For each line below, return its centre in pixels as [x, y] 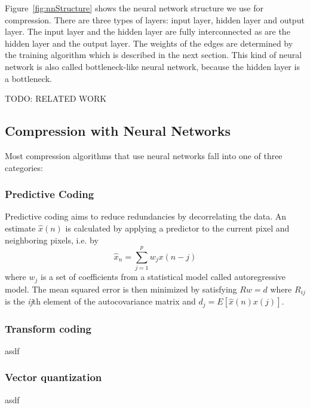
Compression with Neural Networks [118, 131]
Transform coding [48, 328]
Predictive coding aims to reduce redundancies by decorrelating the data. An [146, 216]
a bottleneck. [28, 78]
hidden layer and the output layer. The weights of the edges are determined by [149, 43]
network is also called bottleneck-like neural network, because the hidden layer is [152, 66]
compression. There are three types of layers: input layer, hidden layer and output [155, 19]
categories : [24, 167]
